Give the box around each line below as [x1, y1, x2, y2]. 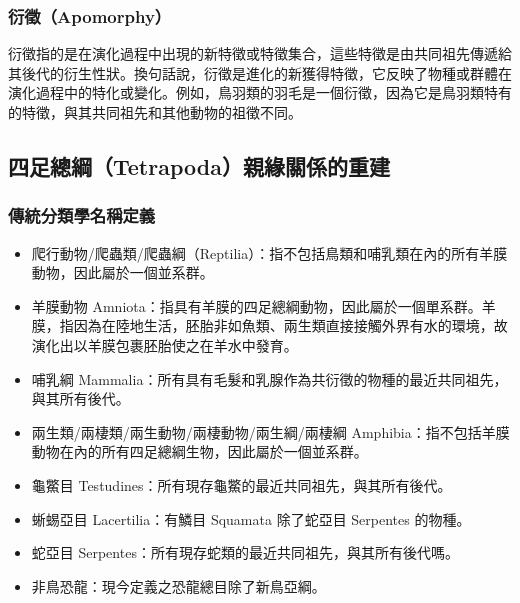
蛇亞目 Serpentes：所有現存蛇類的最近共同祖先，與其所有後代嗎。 [31, 542, 459, 563]
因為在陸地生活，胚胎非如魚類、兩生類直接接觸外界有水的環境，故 [73, 315, 508, 336]
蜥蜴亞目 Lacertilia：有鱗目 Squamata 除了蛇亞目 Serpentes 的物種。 [31, 508, 471, 529]
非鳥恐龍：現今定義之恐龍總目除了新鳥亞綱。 [31, 575, 326, 596]
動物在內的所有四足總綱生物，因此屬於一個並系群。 [31, 441, 368, 462]
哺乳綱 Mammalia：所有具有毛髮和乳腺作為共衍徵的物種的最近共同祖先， [31, 368, 508, 389]
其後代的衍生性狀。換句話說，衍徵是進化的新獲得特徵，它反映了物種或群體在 [8, 62, 512, 83]
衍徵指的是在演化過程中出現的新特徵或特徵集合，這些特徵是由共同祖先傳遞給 [8, 43, 512, 64]
